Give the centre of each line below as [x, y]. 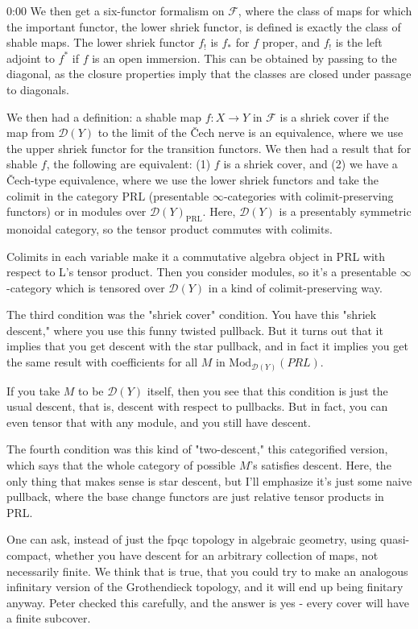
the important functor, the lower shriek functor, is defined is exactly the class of [204, 26]
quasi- [395, 539]
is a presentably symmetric [345, 211]
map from [31, 132]
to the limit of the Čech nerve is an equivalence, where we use [250, 132]
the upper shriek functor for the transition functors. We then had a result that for [209, 148]
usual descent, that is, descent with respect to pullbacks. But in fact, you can [197, 406]
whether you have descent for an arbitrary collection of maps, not [216, 555]
